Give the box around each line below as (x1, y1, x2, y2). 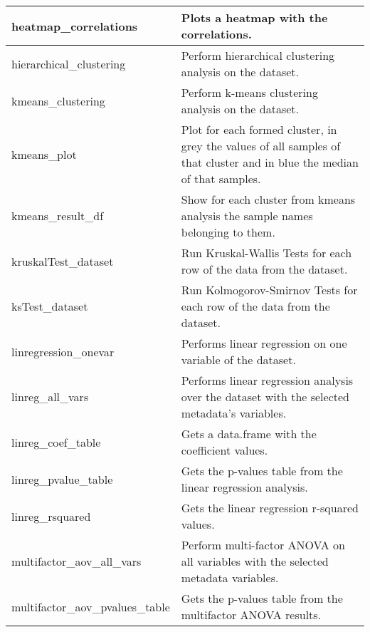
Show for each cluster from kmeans (181, 191, 356, 207)
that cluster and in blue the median (181, 154, 359, 170)
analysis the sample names (181, 207, 313, 224)
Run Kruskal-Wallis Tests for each (181, 244, 352, 261)
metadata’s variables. (181, 405, 287, 421)
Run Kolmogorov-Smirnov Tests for (181, 281, 358, 298)
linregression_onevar (11, 343, 115, 360)
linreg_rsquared (11, 507, 91, 524)
